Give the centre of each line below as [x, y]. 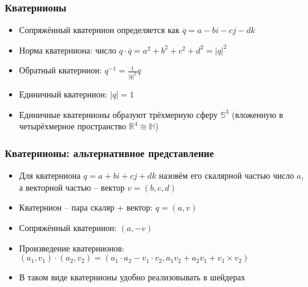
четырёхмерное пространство [73, 126]
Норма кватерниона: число [68, 50]
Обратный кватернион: [60, 70]
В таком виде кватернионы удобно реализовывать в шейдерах [132, 277]
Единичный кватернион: [63, 94]
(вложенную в [257, 114]
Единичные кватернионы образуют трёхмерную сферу [118, 114]
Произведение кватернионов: [72, 248]
